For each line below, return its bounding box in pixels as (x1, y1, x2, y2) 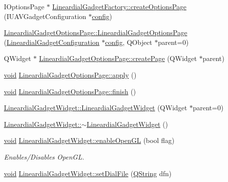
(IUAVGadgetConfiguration (4, 11, 86, 21)
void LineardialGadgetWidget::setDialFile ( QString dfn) (4, 168, 172, 178)
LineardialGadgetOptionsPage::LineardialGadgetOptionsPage (4, 27, 187, 38)
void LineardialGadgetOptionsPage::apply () (4, 69, 137, 80)
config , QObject (105, 37, 152, 47)
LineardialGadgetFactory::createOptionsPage (52, 1, 187, 11)
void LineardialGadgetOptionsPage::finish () (4, 86, 136, 96)
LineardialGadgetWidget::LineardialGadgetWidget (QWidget (4, 102, 187, 113)
